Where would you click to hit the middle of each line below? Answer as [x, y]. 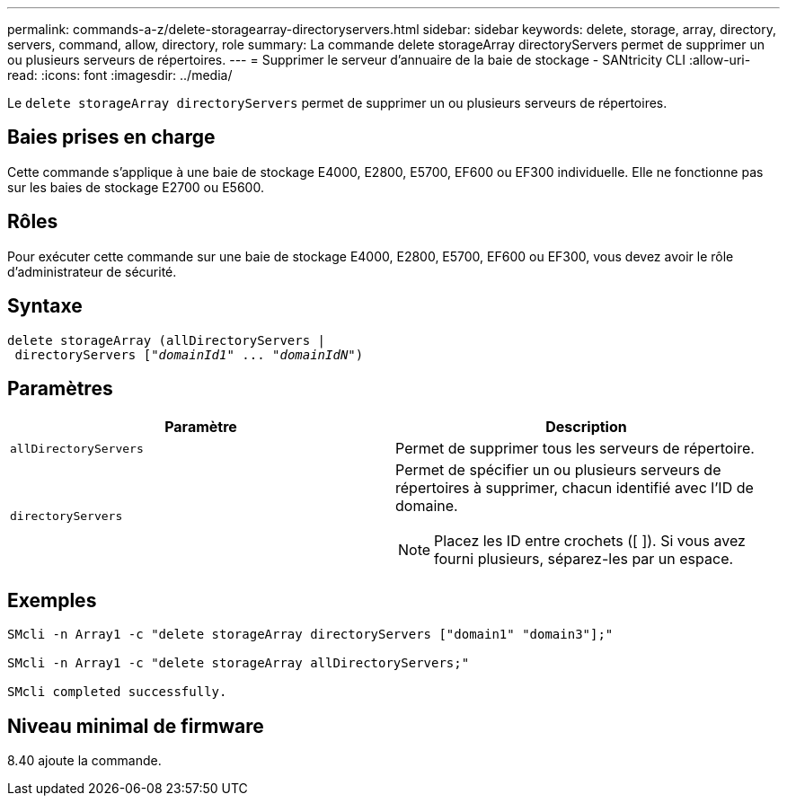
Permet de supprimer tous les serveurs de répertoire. [575, 449]
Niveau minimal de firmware [136, 726]
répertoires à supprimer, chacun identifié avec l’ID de [575, 488]
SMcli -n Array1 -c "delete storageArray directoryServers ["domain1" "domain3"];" [310, 635]
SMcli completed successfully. [117, 692]
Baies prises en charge [111, 137]
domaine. [427, 506]
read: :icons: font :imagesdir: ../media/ [120, 75]
